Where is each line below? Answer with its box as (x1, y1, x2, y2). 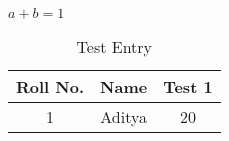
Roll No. (16, 75, 85, 98)
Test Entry (76, 35, 153, 58)
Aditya (100, 105, 147, 128)
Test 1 (163, 75, 213, 98)
